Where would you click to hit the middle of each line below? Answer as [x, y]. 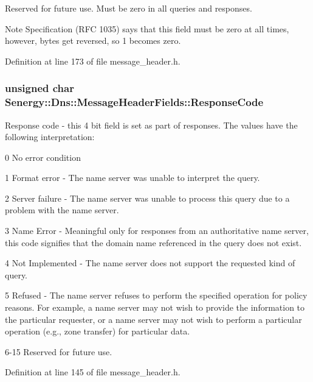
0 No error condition [43, 157]
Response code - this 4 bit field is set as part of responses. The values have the [151, 125]
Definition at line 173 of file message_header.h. [93, 61]
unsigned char [40, 88]
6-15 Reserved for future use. [59, 351]
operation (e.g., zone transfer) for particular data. [98, 331]
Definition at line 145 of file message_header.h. [93, 372]
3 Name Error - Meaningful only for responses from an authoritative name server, [157, 231]
